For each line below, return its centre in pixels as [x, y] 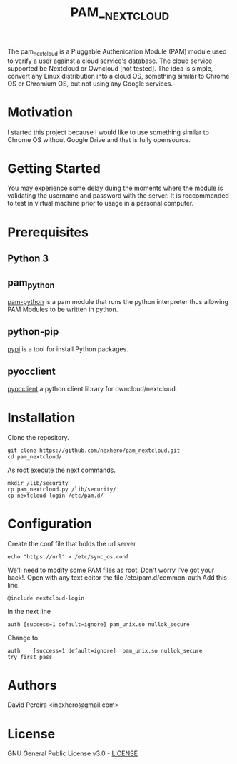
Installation [41, 417]
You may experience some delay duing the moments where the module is [115, 188]
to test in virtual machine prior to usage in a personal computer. [101, 203]
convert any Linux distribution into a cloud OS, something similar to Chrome [118, 76]
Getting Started [54, 168]
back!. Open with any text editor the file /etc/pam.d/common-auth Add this [117, 577]
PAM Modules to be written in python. [63, 310]
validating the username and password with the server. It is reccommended [118, 196]
